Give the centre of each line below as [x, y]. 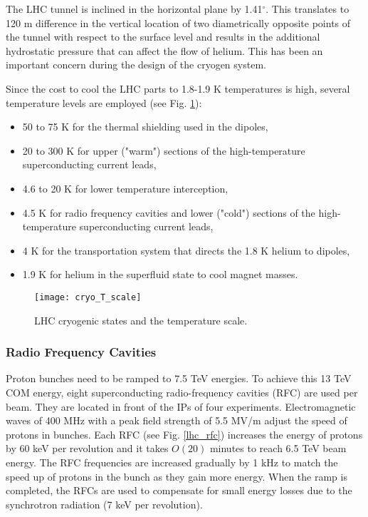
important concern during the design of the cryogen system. [136, 65]
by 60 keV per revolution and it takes [87, 448]
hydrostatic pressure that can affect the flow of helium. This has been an [164, 50]
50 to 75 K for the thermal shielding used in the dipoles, [145, 127]
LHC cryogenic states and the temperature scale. [141, 320]
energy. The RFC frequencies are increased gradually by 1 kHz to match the [172, 462]
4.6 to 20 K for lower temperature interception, [125, 188]
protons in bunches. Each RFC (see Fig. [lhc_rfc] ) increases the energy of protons [184, 434]
